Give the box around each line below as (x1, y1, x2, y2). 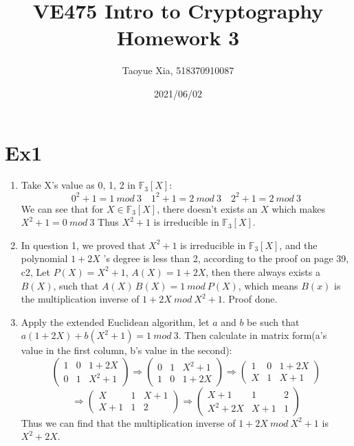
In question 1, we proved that (21, 237, 146, 252)
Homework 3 (116, 23, 240, 51)
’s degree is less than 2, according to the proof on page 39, (103, 251, 349, 266)
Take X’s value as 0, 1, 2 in (21, 178, 135, 192)
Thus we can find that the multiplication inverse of (21, 415, 236, 430)
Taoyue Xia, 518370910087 (122, 63, 234, 78)
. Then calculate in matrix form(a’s (178, 328, 327, 342)
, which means (238, 278, 298, 292)
